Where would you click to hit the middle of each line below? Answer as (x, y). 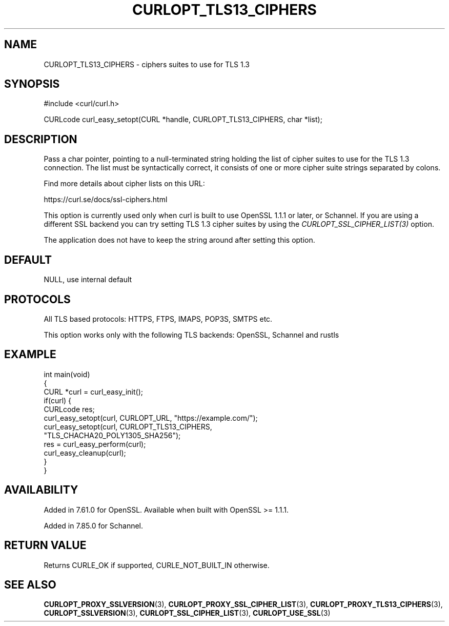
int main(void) (67, 374)
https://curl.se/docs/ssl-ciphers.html (106, 200)
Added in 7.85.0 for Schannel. (94, 525)
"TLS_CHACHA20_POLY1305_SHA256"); (112, 435)
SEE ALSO (30, 584)
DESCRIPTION (41, 139)
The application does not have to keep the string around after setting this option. (179, 240)
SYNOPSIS (32, 84)
